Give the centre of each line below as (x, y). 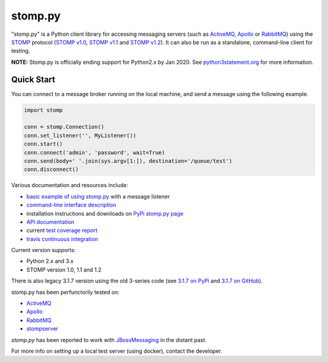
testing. (21, 51)
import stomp (43, 110)
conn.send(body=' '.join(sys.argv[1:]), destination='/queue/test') (128, 161)
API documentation (50, 222)
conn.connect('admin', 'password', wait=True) (94, 152)
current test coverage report (62, 230)
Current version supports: (43, 250)
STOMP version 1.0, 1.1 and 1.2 (64, 270)
